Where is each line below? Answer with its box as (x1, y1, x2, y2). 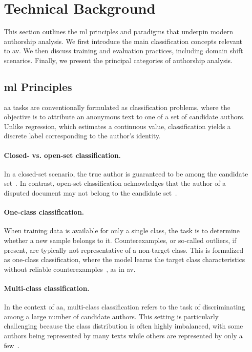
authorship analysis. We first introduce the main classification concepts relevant (4, 36, 242, 46)
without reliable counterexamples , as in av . (4, 264, 136, 274)
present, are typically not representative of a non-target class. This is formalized (4, 244, 244, 255)
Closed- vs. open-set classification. (4, 150, 121, 160)
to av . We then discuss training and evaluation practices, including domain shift (4, 45, 243, 56)
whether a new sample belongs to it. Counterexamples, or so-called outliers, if (4, 235, 236, 245)
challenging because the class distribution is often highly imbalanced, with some (4, 321, 243, 331)
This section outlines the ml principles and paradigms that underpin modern (4, 26, 233, 37)
